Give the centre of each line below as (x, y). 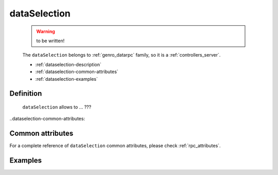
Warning (46, 31)
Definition (26, 93)
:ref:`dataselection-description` (68, 64)
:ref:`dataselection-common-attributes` (77, 72)
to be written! (50, 41)
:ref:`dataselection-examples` (66, 79)
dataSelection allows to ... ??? (57, 107)
